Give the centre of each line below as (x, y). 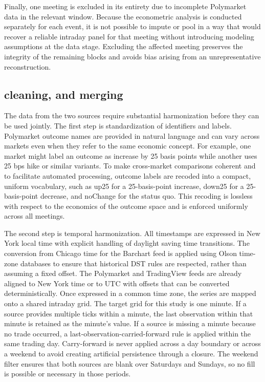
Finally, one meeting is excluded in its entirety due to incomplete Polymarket (125, 6)
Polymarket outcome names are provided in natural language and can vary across (132, 135)
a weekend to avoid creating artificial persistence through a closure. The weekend (131, 354)
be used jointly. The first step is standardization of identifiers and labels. (118, 125)
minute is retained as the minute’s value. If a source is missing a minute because (130, 323)
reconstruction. (28, 66)
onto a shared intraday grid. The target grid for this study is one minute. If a (125, 303)
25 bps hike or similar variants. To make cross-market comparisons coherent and (130, 166)
